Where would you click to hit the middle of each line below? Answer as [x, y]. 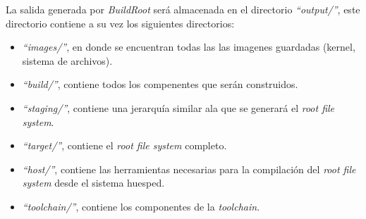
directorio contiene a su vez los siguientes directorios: [120, 23]
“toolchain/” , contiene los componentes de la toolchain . [141, 206]
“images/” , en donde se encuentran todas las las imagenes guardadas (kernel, [189, 47]
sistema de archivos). [67, 60]
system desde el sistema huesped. [93, 183]
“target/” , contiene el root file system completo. [124, 145]
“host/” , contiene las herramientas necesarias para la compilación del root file [189, 169]
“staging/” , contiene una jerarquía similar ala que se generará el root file [178, 107]
